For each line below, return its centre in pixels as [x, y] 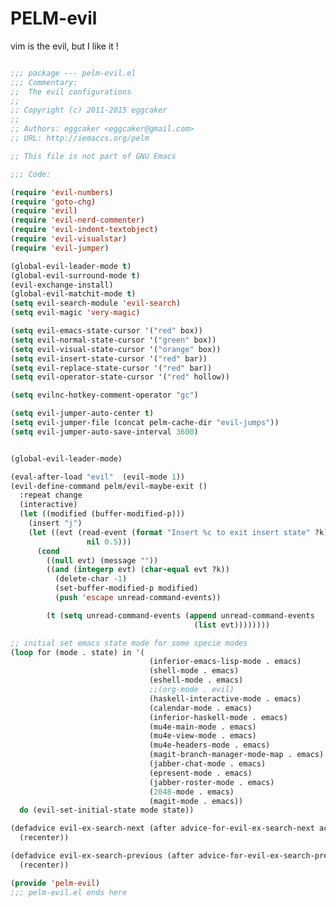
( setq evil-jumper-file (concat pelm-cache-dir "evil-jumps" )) [145, 423]
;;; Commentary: [44, 82]
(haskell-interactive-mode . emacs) [225, 698]
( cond [48, 551]
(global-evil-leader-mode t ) [71, 266]
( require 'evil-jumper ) [60, 248]
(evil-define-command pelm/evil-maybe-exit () [109, 486]
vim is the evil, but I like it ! [64, 46]
